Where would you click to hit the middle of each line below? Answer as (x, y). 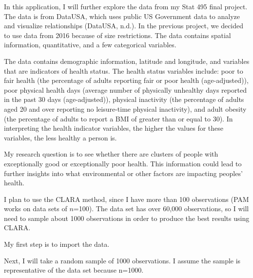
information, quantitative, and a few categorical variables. (90, 45)
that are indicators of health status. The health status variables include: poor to (124, 70)
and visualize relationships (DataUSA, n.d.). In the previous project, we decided (124, 26)
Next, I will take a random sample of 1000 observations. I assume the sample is (122, 260)
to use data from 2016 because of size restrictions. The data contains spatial (117, 35)
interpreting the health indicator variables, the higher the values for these (114, 128)
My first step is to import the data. (57, 244)
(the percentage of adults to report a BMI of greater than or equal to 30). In (118, 118)
